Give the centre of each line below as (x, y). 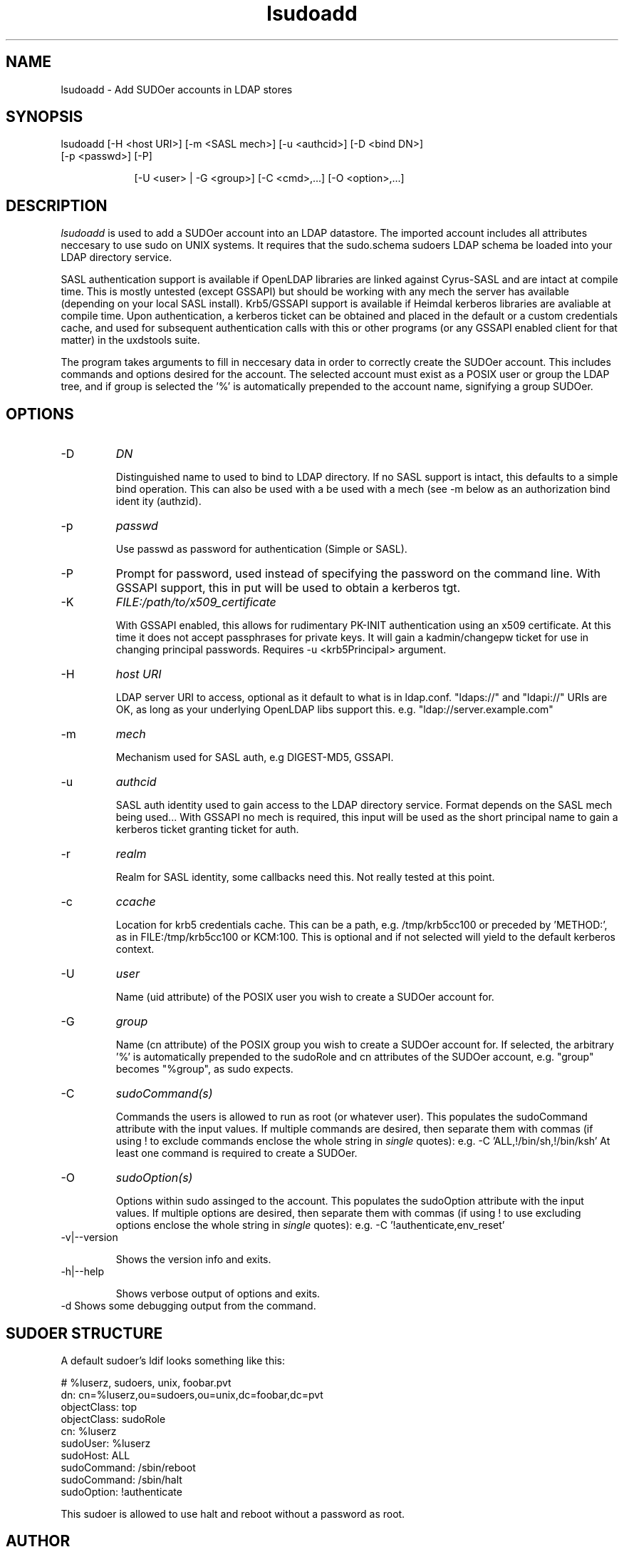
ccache (136, 902)
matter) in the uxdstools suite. (130, 340)
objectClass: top (99, 1406)
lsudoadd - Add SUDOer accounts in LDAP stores (177, 89)
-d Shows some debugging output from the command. (188, 1306)
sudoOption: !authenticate (121, 1491)
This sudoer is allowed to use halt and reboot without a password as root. (233, 1513)
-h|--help (83, 1272)
